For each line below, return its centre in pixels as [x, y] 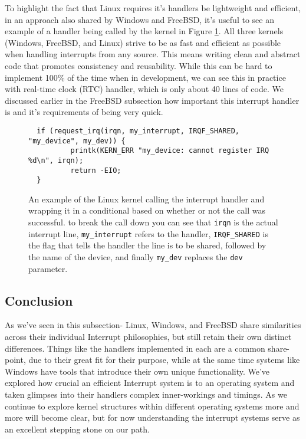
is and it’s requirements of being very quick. [84, 112]
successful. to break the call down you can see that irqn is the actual [153, 222]
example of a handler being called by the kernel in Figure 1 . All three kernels [144, 31]
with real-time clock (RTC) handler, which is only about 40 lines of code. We [144, 89]
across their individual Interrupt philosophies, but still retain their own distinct [148, 337]
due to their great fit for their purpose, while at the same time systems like [164, 360]
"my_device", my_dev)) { [77, 141]
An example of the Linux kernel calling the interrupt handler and [147, 199]
